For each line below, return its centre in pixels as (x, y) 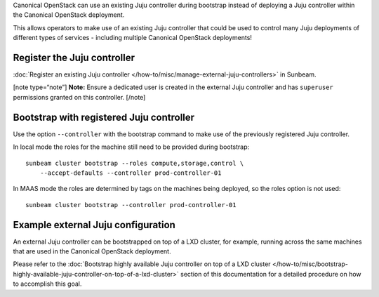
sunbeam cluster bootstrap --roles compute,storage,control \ (135, 163)
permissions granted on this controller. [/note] (79, 97)
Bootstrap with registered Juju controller (104, 117)
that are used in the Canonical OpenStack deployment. (92, 251)
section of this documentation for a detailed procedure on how (271, 274)
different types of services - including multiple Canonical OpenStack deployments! (133, 38)
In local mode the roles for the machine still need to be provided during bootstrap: (131, 147)
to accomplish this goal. (47, 284)
